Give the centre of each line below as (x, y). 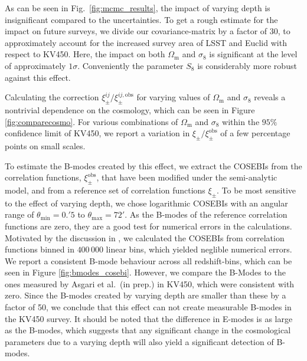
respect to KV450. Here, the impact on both (85, 54)
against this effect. (38, 77)
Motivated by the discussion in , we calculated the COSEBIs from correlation (145, 237)
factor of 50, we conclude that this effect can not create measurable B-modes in (148, 307)
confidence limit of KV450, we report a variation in (97, 133)
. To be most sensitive (257, 190)
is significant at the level (253, 54)
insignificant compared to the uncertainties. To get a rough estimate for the (141, 19)
